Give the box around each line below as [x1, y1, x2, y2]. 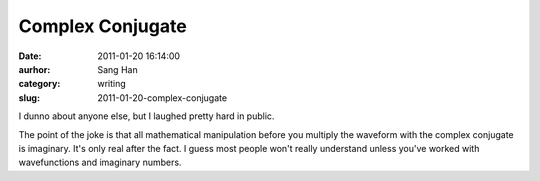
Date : [18, 50, 42, 62]
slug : [18, 91, 40, 104]
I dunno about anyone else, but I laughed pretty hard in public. [18, 110, 275, 122]
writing [97, 78, 127, 90]
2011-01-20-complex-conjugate [97, 91, 228, 104]
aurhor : [18, 63, 51, 75]
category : [18, 78, 61, 90]
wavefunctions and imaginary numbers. [18, 156, 182, 169]
